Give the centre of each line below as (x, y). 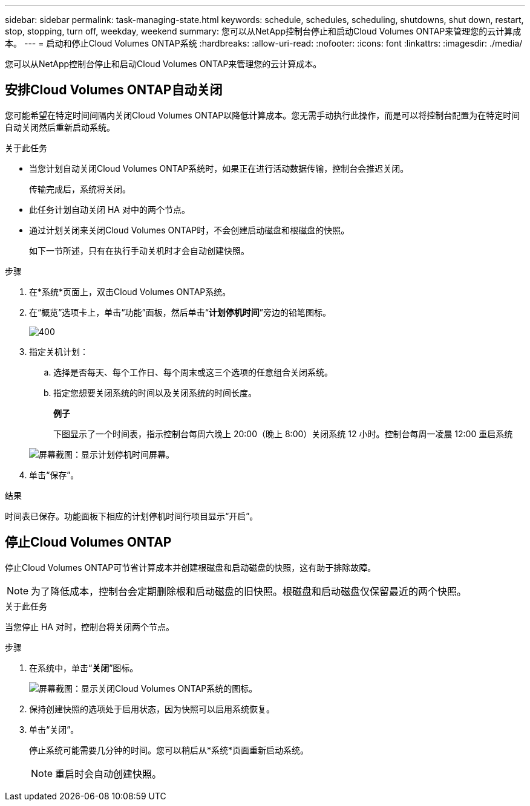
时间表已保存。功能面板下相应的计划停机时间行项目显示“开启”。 (132, 516)
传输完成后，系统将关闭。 (80, 189)
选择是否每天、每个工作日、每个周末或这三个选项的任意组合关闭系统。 (193, 372)
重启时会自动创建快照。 (109, 774)
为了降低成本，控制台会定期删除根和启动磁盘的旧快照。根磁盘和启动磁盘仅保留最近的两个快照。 (249, 591)
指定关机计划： (59, 351)
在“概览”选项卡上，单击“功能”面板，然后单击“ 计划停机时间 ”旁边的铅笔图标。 (180, 312)
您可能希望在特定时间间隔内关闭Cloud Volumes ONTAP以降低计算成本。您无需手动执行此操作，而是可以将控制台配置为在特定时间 (263, 115)
